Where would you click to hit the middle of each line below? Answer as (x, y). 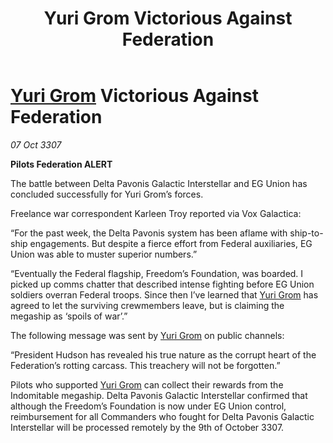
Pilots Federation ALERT (61, 164)
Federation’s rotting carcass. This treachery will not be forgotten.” (145, 365)
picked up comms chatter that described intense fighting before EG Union (162, 284)
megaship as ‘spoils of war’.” (69, 316)
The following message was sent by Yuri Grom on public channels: (147, 335)
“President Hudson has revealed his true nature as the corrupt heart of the (163, 354)
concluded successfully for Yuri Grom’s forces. (107, 194)
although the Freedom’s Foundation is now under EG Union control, (148, 406)
